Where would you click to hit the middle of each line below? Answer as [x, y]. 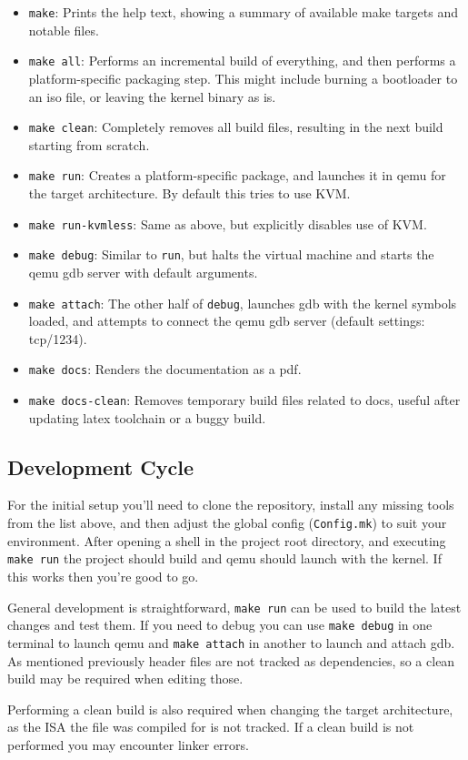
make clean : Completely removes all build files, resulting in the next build [236, 127]
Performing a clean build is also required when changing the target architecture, [230, 709]
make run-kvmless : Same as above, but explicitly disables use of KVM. [228, 223]
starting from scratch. [89, 144]
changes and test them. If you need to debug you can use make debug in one [220, 625]
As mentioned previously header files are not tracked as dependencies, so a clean [231, 660]
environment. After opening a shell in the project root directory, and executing [227, 540]
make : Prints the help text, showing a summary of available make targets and [243, 12]
